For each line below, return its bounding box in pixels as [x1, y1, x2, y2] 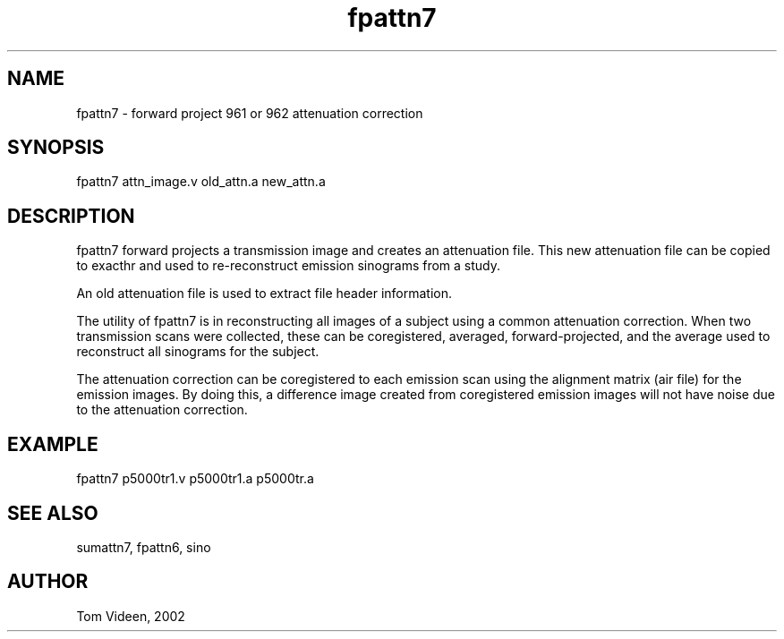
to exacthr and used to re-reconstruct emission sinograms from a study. [76, 258, 501, 274]
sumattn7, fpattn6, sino [76, 539, 211, 555]
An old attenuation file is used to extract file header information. [76, 285, 453, 302]
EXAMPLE [7, 432, 98, 456]
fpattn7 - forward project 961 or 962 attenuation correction [76, 105, 423, 121]
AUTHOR [7, 570, 89, 593]
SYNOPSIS [7, 136, 105, 159]
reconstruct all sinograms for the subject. [76, 344, 320, 360]
